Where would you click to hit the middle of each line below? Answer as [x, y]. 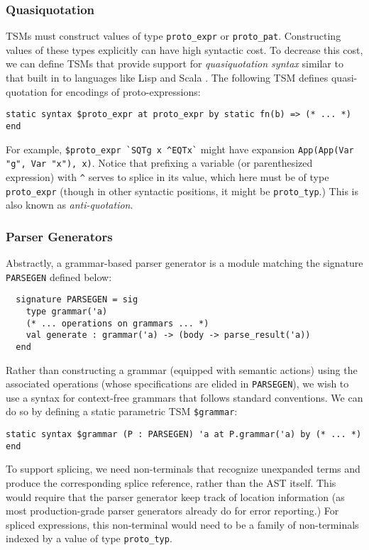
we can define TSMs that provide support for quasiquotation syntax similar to [175, 64]
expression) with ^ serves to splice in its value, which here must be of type [167, 176]
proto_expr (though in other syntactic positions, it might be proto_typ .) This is [182, 191]
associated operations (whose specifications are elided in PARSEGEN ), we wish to [177, 384]
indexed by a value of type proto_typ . [89, 538]
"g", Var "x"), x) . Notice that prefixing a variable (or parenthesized [159, 163]
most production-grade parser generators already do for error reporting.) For [172, 511]
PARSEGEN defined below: [59, 276]
